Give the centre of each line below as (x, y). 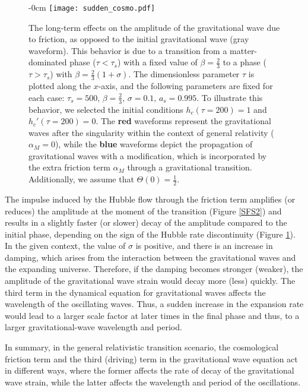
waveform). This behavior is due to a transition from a (128, 50)
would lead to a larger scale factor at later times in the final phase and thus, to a (152, 315)
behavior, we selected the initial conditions (106, 109)
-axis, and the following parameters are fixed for (185, 86)
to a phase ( (245, 62)
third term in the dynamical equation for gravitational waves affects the (135, 292)
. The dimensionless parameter (184, 74)
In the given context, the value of (65, 246)
